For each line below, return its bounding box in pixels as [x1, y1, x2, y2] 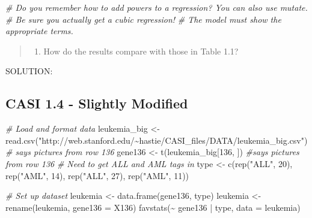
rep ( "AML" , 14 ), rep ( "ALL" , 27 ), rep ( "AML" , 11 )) [5, 169, 189, 181]
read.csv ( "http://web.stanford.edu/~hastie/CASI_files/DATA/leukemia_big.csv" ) [5, 134, 308, 146]
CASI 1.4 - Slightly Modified [5, 94, 188, 113]
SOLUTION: [5, 65, 53, 77]
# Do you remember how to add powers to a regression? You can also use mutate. [5, 1, 308, 13]
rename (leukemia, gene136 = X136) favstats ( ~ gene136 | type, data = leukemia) [5, 201, 301, 213]
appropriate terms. [5, 25, 73, 37]
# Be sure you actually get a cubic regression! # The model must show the [5, 13, 281, 25]
